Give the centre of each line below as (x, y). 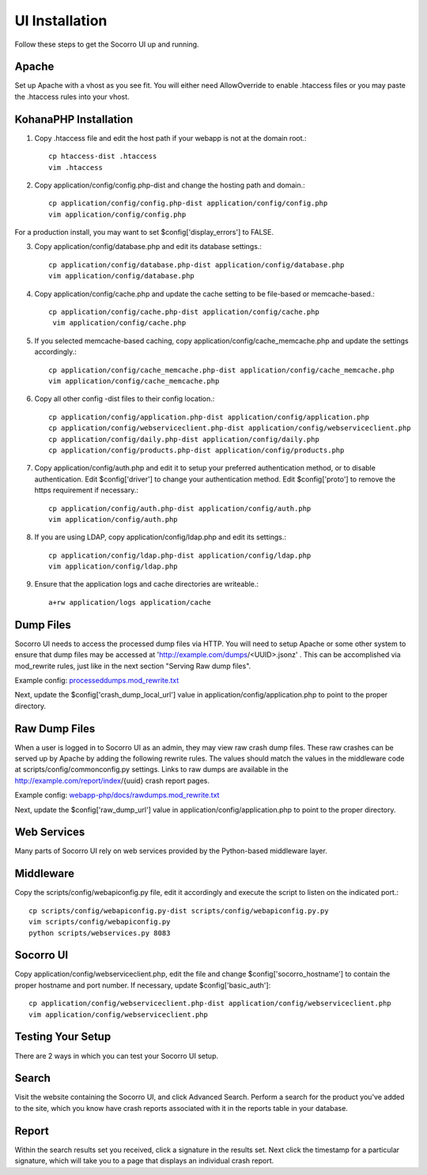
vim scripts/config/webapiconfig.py (100, 922)
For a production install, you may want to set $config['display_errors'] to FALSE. (144, 232)
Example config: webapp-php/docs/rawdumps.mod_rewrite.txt (117, 795)
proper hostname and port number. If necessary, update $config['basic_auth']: (143, 985)
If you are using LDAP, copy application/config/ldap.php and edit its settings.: (160, 537)
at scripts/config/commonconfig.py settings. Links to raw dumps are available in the (151, 769)
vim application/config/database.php (122, 276)
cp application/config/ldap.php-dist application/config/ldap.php (180, 555)
